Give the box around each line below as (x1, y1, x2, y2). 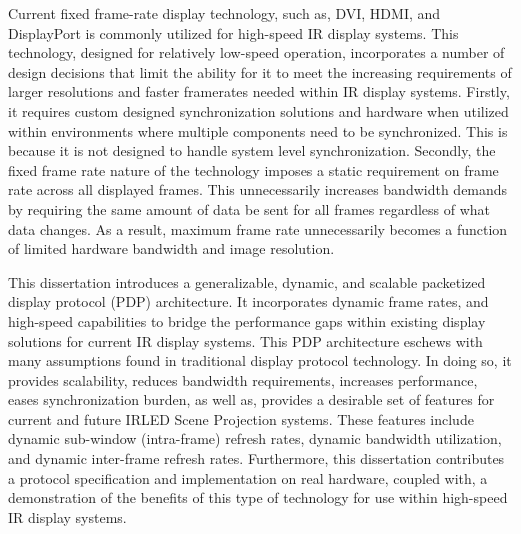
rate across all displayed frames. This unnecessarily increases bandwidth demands (8, 179, 508, 200)
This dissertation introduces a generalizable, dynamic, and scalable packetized (8, 271, 486, 292)
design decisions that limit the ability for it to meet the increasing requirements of (8, 61, 512, 82)
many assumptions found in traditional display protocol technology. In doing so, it (8, 350, 512, 371)
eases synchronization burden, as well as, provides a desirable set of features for (8, 389, 495, 410)
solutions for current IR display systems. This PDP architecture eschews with (8, 330, 483, 351)
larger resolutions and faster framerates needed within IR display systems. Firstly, (8, 81, 510, 102)
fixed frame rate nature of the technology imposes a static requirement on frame (8, 159, 499, 180)
